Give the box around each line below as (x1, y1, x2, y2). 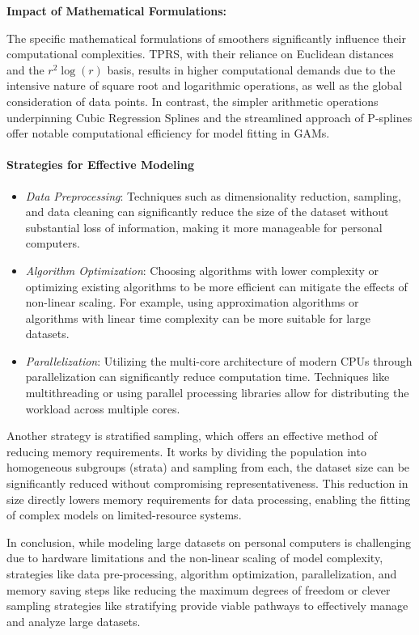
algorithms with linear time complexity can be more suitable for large (25, 309, 370, 326)
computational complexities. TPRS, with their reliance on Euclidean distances (6, 45, 394, 62)
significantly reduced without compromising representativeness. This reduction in (6, 475, 408, 492)
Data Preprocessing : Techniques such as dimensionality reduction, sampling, (25, 187, 401, 204)
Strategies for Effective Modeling (6, 156, 194, 173)
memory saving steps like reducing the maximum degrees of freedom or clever (6, 581, 391, 598)
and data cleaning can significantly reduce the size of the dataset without (25, 203, 389, 220)
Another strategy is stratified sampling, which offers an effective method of (6, 427, 378, 444)
